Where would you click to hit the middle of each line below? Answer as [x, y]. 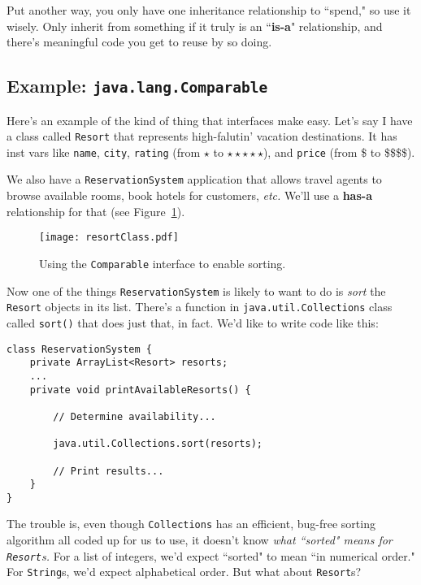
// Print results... [109, 471]
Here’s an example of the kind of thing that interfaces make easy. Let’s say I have [210, 120]
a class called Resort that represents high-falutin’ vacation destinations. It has [202, 136]
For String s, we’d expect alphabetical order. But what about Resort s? [184, 572]
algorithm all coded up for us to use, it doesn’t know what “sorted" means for [200, 540]
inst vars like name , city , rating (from [104, 152]
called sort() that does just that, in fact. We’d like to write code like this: [193, 322]
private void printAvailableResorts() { [140, 390]
